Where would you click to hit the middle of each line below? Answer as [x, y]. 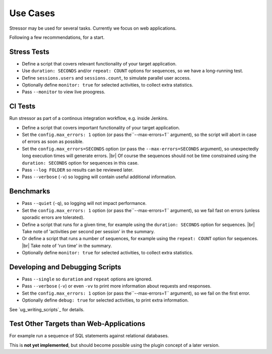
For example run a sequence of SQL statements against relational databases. [89, 336]
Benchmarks [30, 191]
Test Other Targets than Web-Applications [77, 324]
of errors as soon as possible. [53, 141]
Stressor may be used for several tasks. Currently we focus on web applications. [93, 28]
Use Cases [32, 13]
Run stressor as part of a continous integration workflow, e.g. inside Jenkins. [89, 118]
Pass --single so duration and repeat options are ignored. [87, 279]
